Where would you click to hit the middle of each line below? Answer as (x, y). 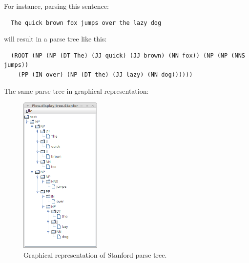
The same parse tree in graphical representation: (76, 91)
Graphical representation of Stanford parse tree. (95, 254)
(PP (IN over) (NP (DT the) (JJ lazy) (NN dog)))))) (105, 74)
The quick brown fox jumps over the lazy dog (86, 23)
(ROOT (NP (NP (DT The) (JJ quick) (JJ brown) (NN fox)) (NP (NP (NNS (128, 55)
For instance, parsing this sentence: (56, 6)
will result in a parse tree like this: (55, 39)
